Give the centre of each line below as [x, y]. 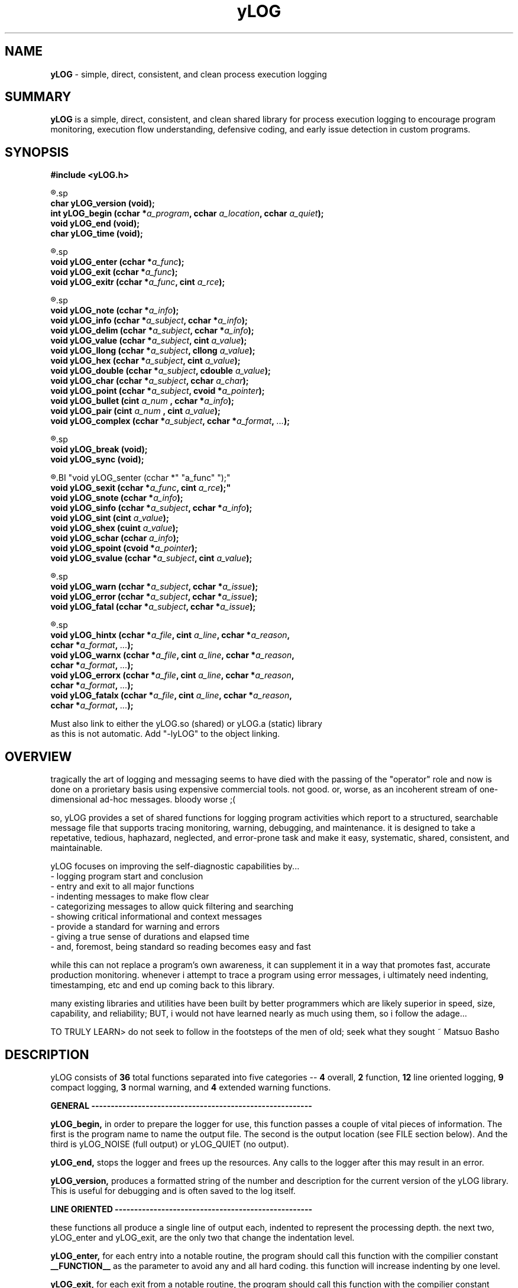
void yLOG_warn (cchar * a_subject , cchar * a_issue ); [154, 587]
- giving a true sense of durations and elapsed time [150, 937]
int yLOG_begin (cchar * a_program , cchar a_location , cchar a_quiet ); [187, 213]
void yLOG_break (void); [99, 449]
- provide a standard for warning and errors [135, 927]
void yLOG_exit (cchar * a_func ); [114, 272]
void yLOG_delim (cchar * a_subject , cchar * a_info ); [152, 331]
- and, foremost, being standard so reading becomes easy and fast [181, 947]
